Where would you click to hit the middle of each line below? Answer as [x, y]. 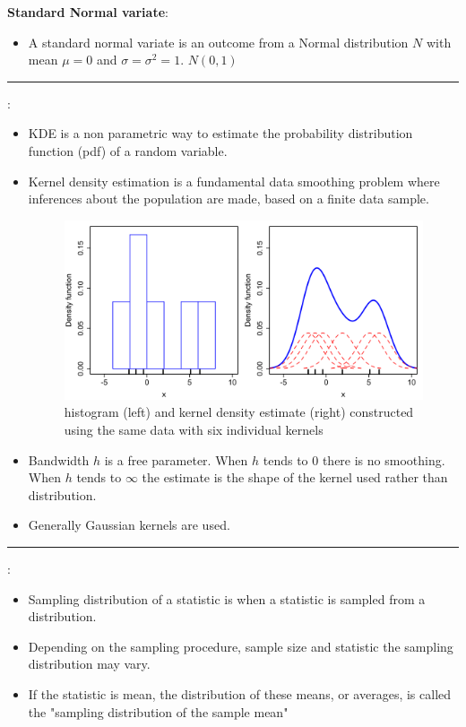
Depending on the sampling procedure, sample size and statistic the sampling [241, 646]
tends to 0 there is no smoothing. [354, 459]
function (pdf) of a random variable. [128, 150]
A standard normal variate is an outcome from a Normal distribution [218, 42]
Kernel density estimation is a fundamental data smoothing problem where [234, 181]
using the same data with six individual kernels [194, 430]
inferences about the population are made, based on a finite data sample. [229, 199]
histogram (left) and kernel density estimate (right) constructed [239, 412]
